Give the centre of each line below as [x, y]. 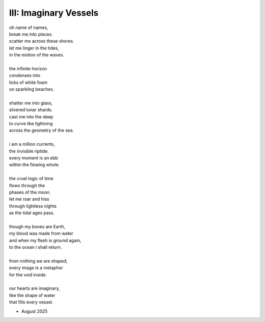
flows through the [27, 185]
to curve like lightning [31, 124]
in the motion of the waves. [37, 55]
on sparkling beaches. [31, 89]
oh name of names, [29, 27]
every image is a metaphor [36, 268]
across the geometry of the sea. [41, 131]
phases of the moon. [30, 192]
